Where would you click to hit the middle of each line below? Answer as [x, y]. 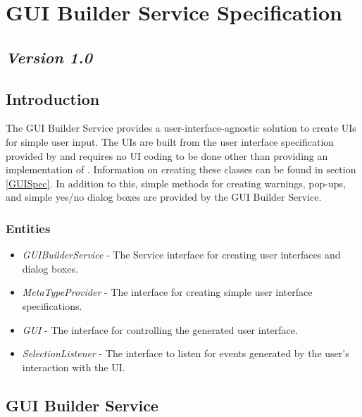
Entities [28, 228]
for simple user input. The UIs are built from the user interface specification [170, 141]
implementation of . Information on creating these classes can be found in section [181, 169]
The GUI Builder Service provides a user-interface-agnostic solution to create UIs [181, 128]
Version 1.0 [49, 57]
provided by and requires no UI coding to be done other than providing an [167, 155]
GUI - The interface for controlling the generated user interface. [160, 329]
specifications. [52, 305]
